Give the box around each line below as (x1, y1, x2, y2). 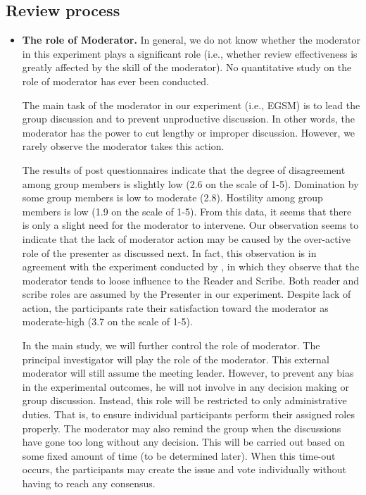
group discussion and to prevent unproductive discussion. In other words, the (22, 111, 355, 126)
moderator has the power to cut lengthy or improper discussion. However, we (22, 125, 355, 139)
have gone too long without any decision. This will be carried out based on (22, 434, 345, 449)
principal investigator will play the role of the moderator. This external (22, 351, 329, 366)
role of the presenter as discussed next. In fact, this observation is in (22, 245, 317, 260)
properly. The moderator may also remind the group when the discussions (22, 420, 341, 435)
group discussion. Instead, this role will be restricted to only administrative (22, 393, 347, 408)
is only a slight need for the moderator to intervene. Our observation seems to (22, 218, 359, 232)
